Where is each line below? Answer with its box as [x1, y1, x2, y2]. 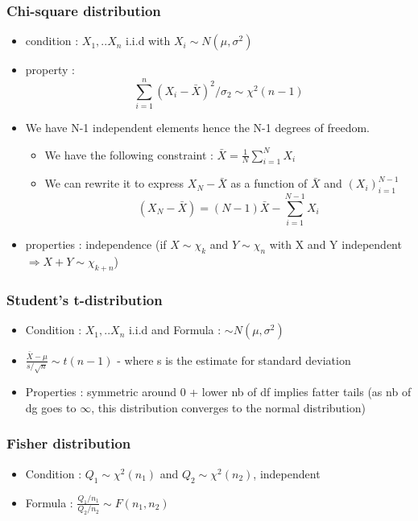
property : [25, 61, 75, 78]
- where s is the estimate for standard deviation [117, 351, 351, 368]
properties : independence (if [25, 236, 167, 253]
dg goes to [25, 399, 77, 416]
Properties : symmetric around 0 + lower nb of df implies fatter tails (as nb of [25, 383, 412, 400]
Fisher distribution [6, 433, 131, 453]
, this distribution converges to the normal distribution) [91, 399, 366, 416]
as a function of [230, 175, 308, 192]
